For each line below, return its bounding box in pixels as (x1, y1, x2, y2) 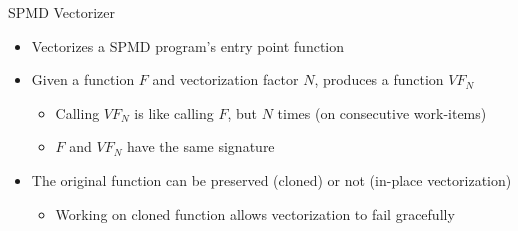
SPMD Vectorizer (8, 2, 116, 22)
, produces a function (314, 69, 444, 90)
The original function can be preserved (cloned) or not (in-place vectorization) (31, 169, 512, 190)
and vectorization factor (152, 69, 299, 90)
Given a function (31, 69, 135, 90)
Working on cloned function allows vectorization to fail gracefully (55, 203, 455, 224)
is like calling (134, 102, 214, 123)
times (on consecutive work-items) (277, 102, 487, 123)
